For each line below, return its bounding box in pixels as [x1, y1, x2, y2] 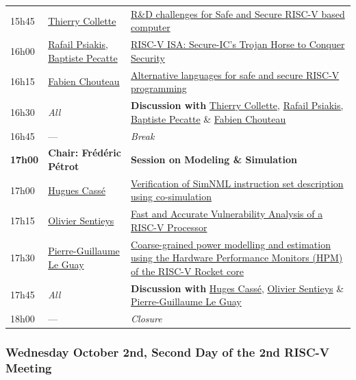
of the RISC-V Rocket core [131, 263, 244, 278]
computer [131, 20, 170, 34]
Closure [131, 311, 162, 326]
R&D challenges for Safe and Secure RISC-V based [131, 6, 345, 21]
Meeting [5, 359, 52, 377]
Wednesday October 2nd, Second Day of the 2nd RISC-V [5, 344, 330, 361]
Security [131, 50, 165, 64]
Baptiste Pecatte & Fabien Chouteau [131, 111, 286, 126]
